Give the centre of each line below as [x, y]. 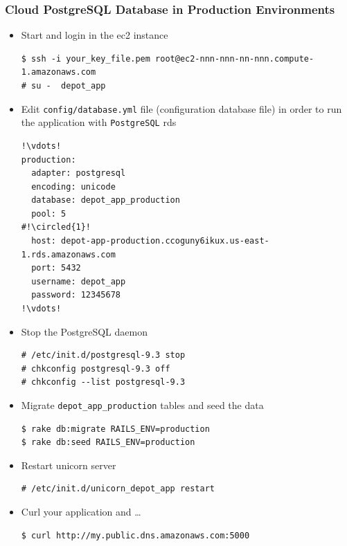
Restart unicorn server [69, 465]
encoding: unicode [73, 186]
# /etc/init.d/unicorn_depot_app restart [118, 489]
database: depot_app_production [106, 200]
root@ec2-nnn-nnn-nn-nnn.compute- [235, 58]
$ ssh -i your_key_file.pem [86, 58]
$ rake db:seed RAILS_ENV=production [108, 443]
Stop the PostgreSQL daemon [84, 331]
